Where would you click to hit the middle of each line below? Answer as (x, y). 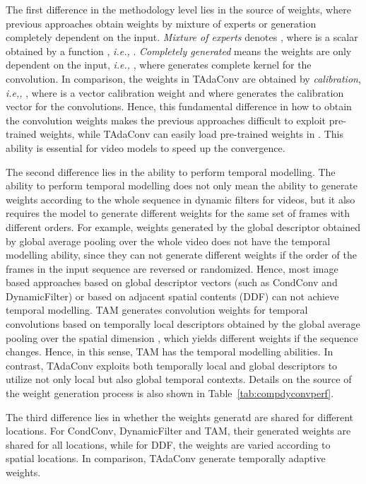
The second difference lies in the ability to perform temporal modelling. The (171, 171)
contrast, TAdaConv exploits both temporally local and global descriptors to (172, 365)
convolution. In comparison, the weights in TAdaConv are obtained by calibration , (183, 78)
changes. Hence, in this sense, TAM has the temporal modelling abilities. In (170, 352)
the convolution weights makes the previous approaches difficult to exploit (166, 120)
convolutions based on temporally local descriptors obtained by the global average (183, 324)
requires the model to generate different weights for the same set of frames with (178, 213)
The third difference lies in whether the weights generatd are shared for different (180, 417)
